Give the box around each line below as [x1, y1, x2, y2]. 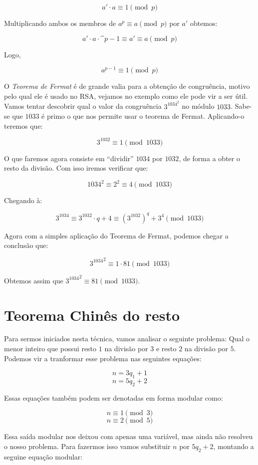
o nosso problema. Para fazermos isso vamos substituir [4, 441, 171, 452]
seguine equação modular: [4, 451, 83, 462]
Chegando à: [4, 195, 42, 206]
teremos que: [4, 120, 43, 131]
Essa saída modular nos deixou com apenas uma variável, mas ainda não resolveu [4, 431, 253, 442]
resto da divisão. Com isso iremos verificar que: [4, 163, 148, 173]
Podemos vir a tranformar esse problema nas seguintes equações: [4, 353, 202, 363]
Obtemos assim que [4, 275, 63, 285]
